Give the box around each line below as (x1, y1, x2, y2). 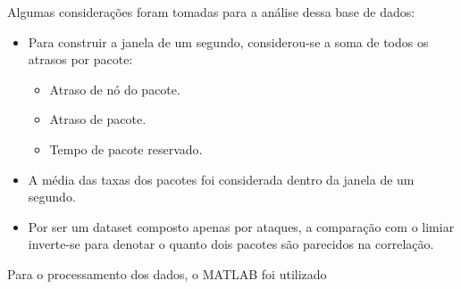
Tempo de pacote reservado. (49, 139, 203, 158)
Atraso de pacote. (49, 110, 147, 128)
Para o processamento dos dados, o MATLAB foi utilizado (7, 264, 327, 283)
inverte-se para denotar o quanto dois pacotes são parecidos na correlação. (28, 235, 434, 253)
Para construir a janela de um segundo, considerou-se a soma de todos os (28, 32, 429, 51)
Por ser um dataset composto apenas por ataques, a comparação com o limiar (28, 217, 455, 235)
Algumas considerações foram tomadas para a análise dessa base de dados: (7, 3, 415, 21)
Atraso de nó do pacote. (49, 79, 180, 98)
